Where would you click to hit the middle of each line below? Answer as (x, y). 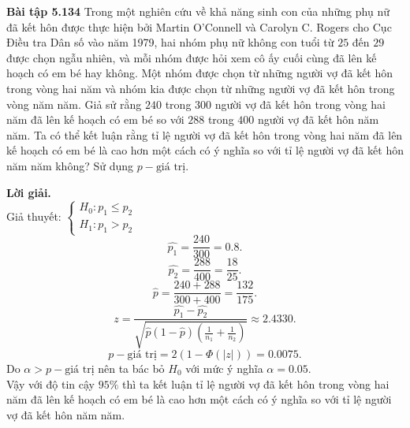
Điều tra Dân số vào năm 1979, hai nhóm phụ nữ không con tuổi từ (170, 42)
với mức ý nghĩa (224, 368)
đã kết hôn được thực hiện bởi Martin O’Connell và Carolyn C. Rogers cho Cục (199, 26)
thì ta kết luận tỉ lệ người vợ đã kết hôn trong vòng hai (256, 383)
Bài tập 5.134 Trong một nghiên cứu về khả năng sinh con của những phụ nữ (198, 11)
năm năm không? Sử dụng (70, 165)
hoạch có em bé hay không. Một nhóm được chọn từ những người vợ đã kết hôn (200, 73)
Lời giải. (29, 192)
